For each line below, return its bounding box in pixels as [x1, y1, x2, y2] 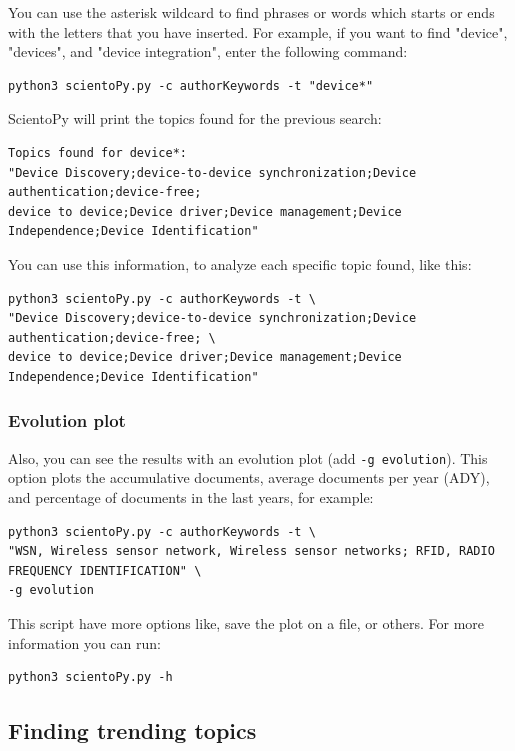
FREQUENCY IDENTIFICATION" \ [8, 563, 202, 578]
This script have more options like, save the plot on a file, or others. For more [8, 612, 484, 633]
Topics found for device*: [8, 145, 187, 160]
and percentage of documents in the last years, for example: [8, 486, 374, 507]
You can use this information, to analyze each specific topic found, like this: [8, 253, 472, 274]
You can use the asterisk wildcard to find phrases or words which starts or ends [8, 2, 495, 22]
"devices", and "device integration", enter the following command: [8, 41, 408, 62]
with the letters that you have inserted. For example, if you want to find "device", [8, 21, 508, 42]
